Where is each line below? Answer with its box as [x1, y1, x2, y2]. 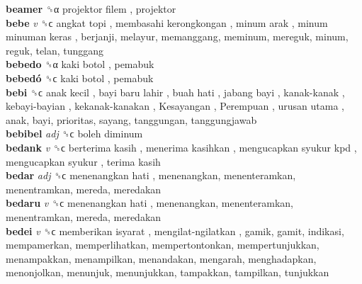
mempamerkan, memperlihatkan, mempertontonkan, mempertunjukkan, [6, 237, 319, 252]
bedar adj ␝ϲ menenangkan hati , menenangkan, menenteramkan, [6, 168, 296, 183]
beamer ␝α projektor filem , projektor [6, 1, 176, 16]
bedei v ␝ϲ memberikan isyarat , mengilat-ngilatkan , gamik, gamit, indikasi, [6, 223, 344, 238]
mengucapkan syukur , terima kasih [6, 154, 161, 169]
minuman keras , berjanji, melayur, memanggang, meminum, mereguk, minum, [6, 29, 349, 44]
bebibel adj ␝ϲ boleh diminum [6, 126, 143, 141]
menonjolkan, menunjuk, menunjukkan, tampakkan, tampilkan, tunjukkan [6, 265, 329, 280]
